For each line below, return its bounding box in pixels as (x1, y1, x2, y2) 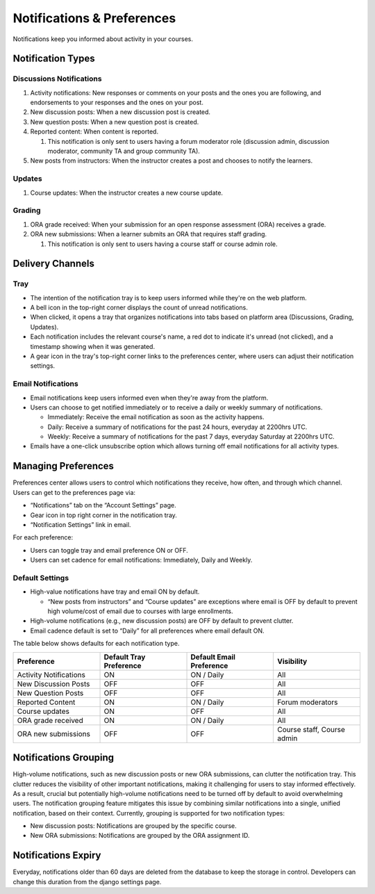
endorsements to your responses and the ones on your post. (30, 98, 204, 107)
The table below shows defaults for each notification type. (12, 640, 180, 648)
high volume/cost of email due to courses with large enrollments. (47, 607, 233, 615)
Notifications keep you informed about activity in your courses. (12, 35, 194, 43)
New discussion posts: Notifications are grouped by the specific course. (30, 822, 237, 830)
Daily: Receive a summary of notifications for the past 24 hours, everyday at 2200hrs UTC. (47, 423, 308, 431)
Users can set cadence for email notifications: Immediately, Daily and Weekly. (30, 556, 253, 564)
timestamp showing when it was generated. (30, 342, 156, 350)
